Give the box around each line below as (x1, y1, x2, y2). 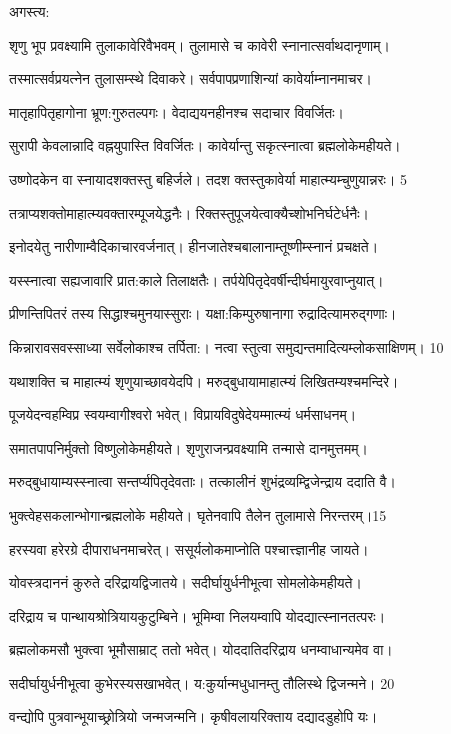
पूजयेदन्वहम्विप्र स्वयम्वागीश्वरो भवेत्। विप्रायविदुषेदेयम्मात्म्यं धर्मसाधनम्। (9, 404, 357, 425)
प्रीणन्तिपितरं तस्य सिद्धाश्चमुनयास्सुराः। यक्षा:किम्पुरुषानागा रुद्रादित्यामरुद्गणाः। (9, 303, 397, 324)
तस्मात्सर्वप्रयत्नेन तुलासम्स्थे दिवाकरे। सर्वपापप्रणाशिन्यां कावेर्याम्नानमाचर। (9, 68, 372, 89)
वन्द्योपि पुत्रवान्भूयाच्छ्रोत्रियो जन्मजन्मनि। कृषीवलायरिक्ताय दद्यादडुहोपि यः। (9, 706, 378, 727)
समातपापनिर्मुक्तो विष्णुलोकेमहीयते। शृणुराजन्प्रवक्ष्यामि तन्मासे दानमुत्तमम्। (9, 437, 368, 458)
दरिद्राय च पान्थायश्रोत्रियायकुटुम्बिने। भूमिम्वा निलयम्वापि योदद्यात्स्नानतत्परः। (9, 605, 386, 626)
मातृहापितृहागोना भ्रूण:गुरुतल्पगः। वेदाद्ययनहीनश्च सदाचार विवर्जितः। (9, 101, 345, 122)
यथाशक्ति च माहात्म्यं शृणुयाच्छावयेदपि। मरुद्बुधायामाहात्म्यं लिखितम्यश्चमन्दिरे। (9, 370, 399, 391)
